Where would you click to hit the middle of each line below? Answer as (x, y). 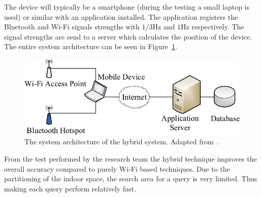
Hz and (164, 27)
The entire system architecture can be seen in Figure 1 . (91, 46)
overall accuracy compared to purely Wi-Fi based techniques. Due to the (117, 168)
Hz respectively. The (213, 27)
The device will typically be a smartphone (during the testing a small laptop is (127, 7)
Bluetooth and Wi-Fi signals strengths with (72, 27)
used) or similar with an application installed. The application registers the (121, 16)
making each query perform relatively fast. (70, 188)
